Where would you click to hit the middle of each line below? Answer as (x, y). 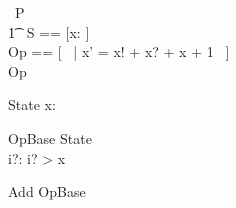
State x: (32, 104)
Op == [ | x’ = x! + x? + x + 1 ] (119, 51)
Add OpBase (47, 191)
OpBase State (50, 137)
